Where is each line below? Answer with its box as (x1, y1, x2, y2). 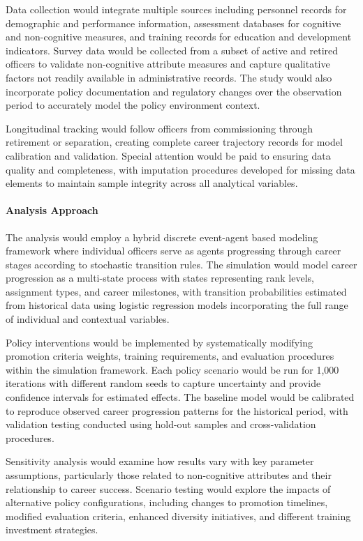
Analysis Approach (6, 203, 98, 218)
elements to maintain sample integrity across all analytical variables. (6, 176, 298, 190)
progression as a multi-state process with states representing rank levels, (6, 270, 314, 285)
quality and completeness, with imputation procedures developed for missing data (6, 162, 355, 176)
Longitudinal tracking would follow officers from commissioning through (6, 121, 313, 135)
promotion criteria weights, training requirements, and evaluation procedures (6, 349, 334, 363)
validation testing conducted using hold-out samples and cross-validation (6, 417, 316, 432)
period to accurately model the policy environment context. (6, 98, 260, 112)
